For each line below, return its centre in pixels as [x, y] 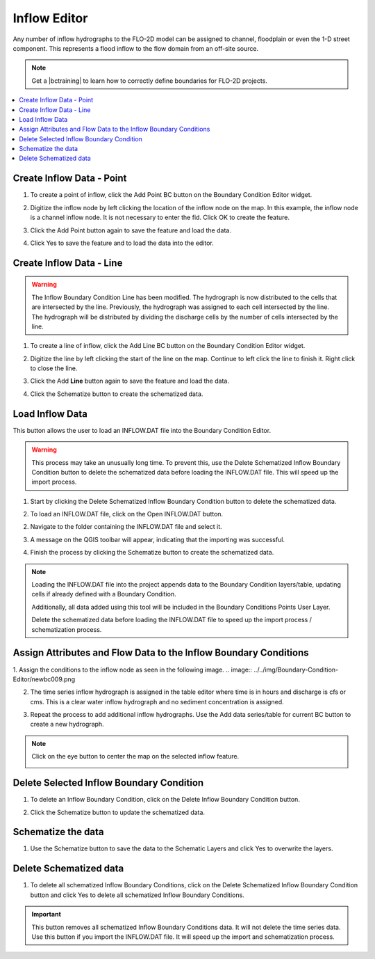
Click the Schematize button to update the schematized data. [117, 812]
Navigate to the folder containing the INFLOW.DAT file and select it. [126, 527]
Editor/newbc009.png [44, 679]
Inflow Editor [50, 18]
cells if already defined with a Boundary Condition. [104, 594]
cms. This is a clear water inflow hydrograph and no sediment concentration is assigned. [157, 702]
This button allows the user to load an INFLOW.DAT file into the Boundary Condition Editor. [142, 430]
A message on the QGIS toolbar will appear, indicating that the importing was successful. [157, 539]
